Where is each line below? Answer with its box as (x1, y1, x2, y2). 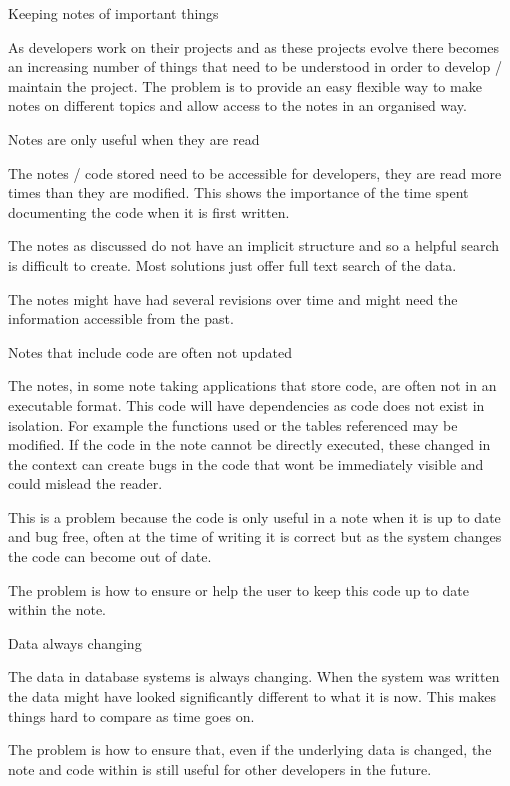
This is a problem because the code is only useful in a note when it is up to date (8, 506, 501, 527)
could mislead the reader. (8, 473, 163, 494)
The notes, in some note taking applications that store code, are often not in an (8, 375, 497, 396)
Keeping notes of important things (8, 3, 219, 23)
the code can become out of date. (8, 546, 212, 567)
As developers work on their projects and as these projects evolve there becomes (8, 36, 500, 57)
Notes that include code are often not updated (8, 341, 293, 362)
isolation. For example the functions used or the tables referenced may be (8, 414, 458, 435)
